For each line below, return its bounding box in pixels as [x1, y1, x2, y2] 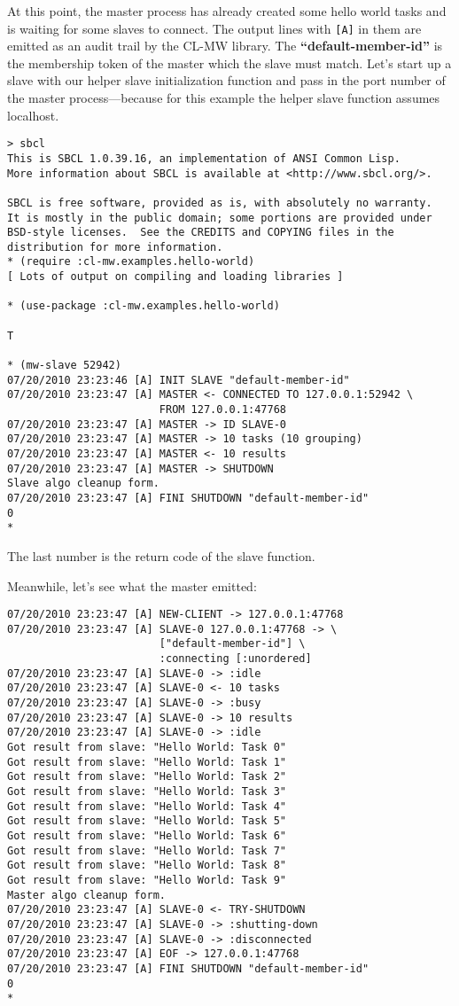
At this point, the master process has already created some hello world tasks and [7, 2, 447, 19]
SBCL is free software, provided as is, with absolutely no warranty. [7, 196, 432, 209]
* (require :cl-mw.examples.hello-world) [7, 255, 255, 269]
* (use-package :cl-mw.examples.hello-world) [7, 300, 280, 313]
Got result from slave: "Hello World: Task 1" [7, 755, 286, 768]
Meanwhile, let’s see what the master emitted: [7, 576, 257, 595]
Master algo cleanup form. [7, 888, 166, 901]
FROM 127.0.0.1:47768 [159, 403, 286, 417]
